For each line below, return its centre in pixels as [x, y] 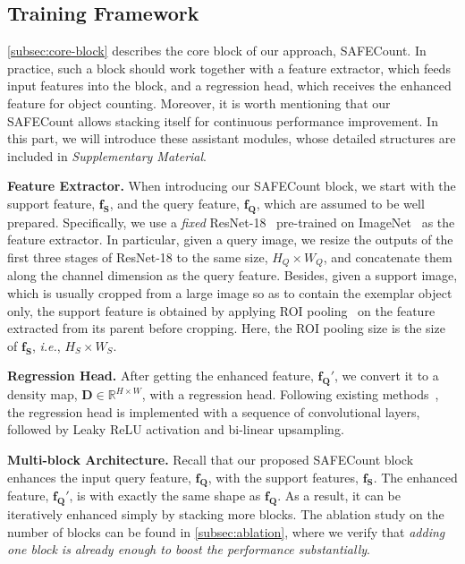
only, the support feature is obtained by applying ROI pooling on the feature [221, 310]
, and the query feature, [174, 203]
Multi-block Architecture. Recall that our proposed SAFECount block [211, 459]
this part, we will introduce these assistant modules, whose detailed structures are [232, 138]
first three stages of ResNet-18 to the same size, [138, 256]
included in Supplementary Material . [107, 155]
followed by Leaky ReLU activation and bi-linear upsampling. [176, 429]
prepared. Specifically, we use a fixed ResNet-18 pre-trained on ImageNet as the [231, 222]
